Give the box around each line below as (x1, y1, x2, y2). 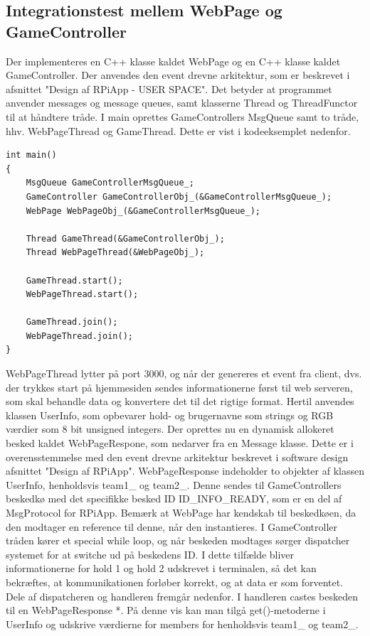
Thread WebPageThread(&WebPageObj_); (26, 247, 205, 258)
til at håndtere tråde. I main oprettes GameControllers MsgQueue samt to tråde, (6, 109, 359, 124)
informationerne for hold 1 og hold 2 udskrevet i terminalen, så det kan (6, 561, 317, 576)
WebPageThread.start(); (26, 289, 139, 300)
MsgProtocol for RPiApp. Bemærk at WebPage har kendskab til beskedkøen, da (6, 505, 356, 519)
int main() (6, 150, 57, 161)
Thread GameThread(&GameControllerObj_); (26, 233, 225, 244)
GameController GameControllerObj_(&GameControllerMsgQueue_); (26, 191, 332, 202)
